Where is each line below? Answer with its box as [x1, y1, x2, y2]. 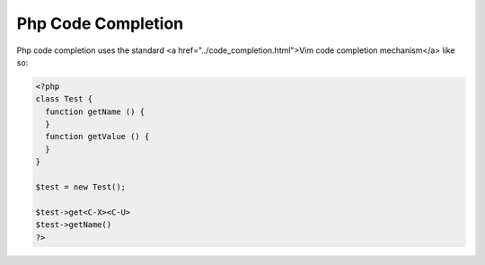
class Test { [35, 94, 93, 104]
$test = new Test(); [35, 182, 126, 192]
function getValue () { [45, 131, 150, 142]
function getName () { [45, 106, 145, 117]
